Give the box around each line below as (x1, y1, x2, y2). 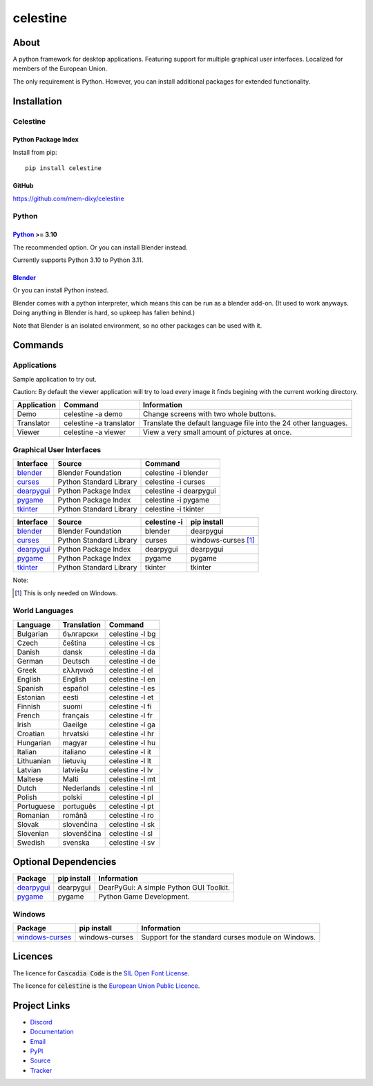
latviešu (62, 765, 88, 774)
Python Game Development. (98, 892, 190, 901)
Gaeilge (62, 720, 88, 729)
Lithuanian (17, 756, 51, 765)
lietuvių (62, 756, 86, 765)
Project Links (12, 1000, 70, 1011)
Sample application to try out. (12, 375, 97, 383)
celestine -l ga (108, 720, 155, 729)
